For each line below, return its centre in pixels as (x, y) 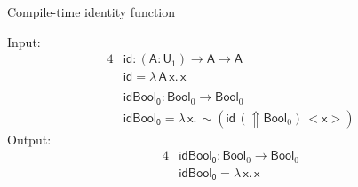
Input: (24, 41)
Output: (29, 139)
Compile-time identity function (91, 12)
